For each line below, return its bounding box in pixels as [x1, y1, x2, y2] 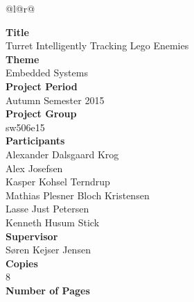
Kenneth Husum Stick [6, 215, 100, 229]
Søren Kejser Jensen [6, 242, 91, 257]
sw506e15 [6, 119, 45, 134]
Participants [6, 133, 65, 148]
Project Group [6, 106, 77, 121]
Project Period [6, 78, 78, 93]
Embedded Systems [6, 65, 88, 80]
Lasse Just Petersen [6, 201, 89, 216]
